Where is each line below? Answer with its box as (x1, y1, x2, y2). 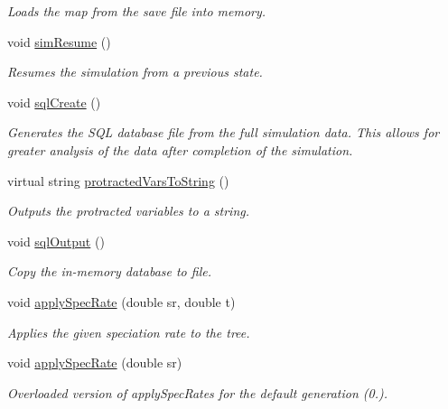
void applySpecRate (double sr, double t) (7, 292, 236, 311)
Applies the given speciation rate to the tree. (7, 322, 250, 341)
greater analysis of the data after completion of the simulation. (7, 140, 353, 159)
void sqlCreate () (7, 92, 101, 111)
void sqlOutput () (7, 231, 105, 250)
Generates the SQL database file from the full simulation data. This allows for (7, 123, 440, 142)
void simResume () (7, 32, 111, 51)
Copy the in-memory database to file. (7, 262, 211, 281)
